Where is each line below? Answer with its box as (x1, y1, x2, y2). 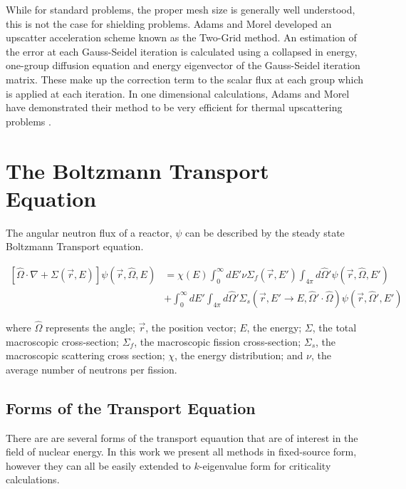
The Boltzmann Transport (6, 155, 269, 185)
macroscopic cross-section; (6, 334, 120, 349)
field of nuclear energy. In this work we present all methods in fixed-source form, (6, 444, 357, 459)
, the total (312, 320, 357, 335)
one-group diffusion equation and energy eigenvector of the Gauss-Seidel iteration (6, 58, 360, 73)
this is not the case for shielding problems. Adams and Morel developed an (6, 16, 332, 31)
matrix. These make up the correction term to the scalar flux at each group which (6, 71, 364, 86)
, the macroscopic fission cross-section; (134, 334, 301, 349)
